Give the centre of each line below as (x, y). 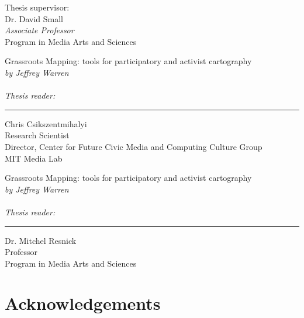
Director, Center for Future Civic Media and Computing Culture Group (134, 146)
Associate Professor (39, 30)
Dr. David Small (34, 18)
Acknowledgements (83, 303)
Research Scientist (37, 135)
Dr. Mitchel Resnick (41, 240)
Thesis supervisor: (37, 7)
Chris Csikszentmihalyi (46, 123)
